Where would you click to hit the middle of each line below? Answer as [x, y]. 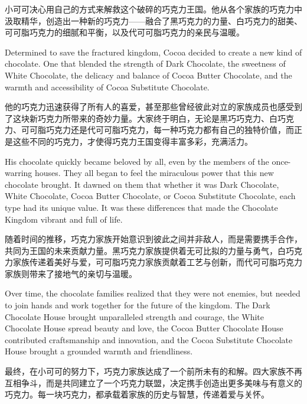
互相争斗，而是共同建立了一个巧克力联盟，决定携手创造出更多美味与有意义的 [153, 382]
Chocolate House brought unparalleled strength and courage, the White [135, 316]
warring [19, 173]
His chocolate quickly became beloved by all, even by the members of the [137, 161]
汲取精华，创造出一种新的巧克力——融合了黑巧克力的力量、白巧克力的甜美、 [153, 20]
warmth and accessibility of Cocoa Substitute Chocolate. [107, 87]
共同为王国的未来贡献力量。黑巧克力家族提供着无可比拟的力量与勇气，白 [145, 250]
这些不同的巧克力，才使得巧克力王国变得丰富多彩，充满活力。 [133, 141]
